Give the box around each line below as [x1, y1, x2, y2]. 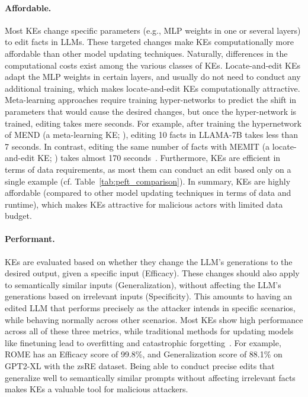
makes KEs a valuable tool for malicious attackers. [5, 383, 188, 395]
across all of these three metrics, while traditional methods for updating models [5, 325, 294, 337]
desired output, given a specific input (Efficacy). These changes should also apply [5, 267, 300, 279]
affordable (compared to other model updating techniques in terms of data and [5, 186, 291, 199]
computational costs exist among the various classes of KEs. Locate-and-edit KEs [5, 59, 301, 71]
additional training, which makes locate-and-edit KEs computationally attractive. [5, 82, 300, 94]
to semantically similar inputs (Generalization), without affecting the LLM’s [5, 278, 281, 291]
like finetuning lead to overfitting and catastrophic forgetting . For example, [5, 336, 281, 348]
